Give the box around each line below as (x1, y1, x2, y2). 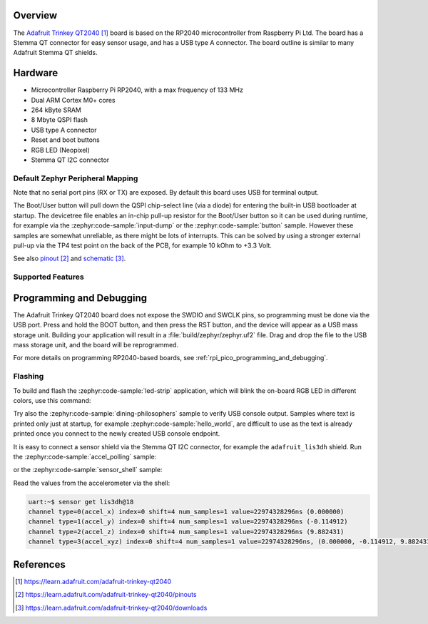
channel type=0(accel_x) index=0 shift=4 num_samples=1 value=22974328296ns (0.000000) (28, 508, 345, 516)
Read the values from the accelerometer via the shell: (13, 479, 170, 487)
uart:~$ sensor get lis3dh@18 (28, 498, 134, 506)
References (13, 558, 66, 571)
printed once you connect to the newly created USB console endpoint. (13, 429, 220, 438)
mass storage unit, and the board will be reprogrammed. (13, 341, 178, 349)
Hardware (13, 67, 58, 79)
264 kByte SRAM (31, 106, 81, 114)
